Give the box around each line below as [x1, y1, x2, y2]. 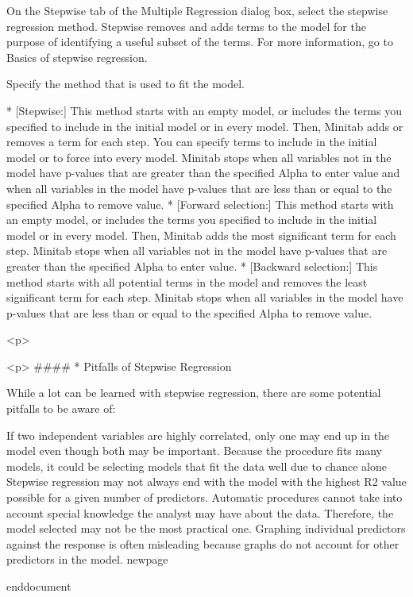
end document [6, 578, 71, 594]
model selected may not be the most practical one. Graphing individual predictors [6, 520, 406, 537]
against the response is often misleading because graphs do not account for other [6, 535, 399, 552]
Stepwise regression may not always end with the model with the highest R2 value [6, 473, 407, 490]
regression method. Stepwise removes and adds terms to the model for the [6, 17, 366, 34]
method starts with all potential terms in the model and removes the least [6, 273, 368, 290]
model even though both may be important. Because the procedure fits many [6, 442, 382, 459]
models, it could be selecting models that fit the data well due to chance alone [6, 457, 387, 474]
